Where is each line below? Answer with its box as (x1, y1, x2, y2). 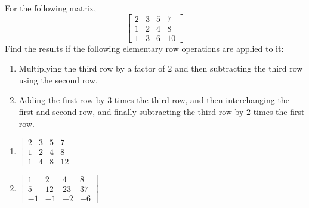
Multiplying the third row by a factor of (18, 62, 165, 74)
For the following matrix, (5, 2, 97, 14)
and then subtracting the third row (174, 62, 303, 74)
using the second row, (18, 73, 98, 86)
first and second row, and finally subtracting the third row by (18, 105, 244, 118)
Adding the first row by (18, 94, 105, 106)
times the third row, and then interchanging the (114, 94, 289, 106)
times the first (253, 105, 305, 118)
